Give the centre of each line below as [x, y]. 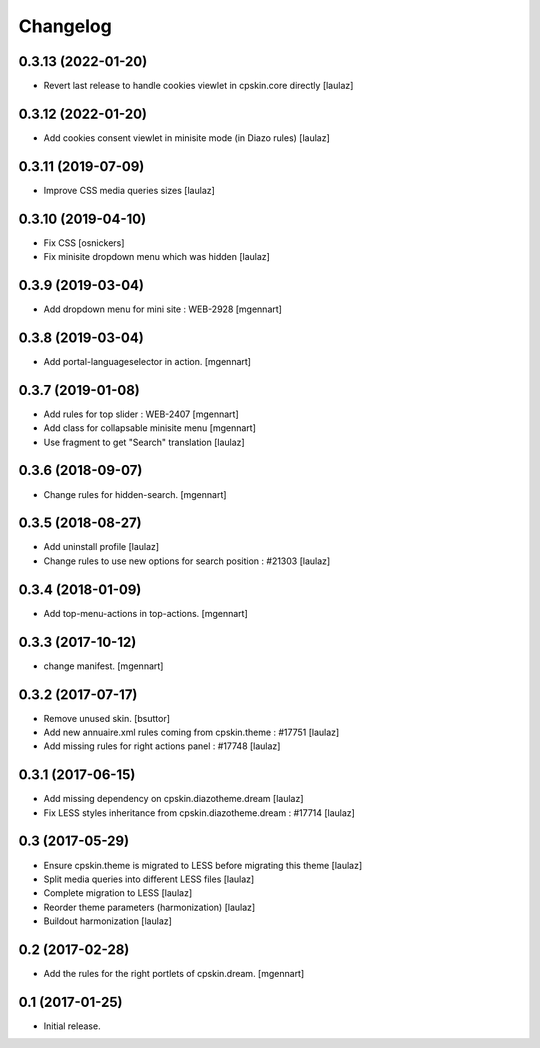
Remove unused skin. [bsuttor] [106, 718]
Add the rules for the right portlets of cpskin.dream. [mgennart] [174, 974]
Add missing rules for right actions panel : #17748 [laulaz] [162, 746]
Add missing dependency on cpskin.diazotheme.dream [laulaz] [173, 799]
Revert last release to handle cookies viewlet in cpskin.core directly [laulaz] [198, 86]
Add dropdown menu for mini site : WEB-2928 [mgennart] [162, 309]
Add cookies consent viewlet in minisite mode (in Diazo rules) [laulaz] [186, 137]
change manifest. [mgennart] [103, 666]
